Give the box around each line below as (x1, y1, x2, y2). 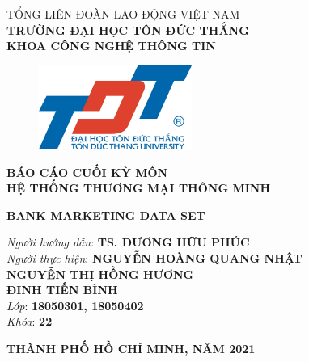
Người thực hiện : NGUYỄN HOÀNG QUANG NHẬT (6, 249, 303, 266)
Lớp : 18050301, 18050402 (6, 297, 144, 314)
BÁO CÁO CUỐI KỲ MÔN (6, 163, 168, 180)
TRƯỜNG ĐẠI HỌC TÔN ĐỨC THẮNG (6, 21, 249, 38)
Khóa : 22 (6, 313, 53, 330)
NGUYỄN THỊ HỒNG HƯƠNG (6, 265, 194, 282)
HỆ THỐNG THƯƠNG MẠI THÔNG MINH (6, 179, 270, 196)
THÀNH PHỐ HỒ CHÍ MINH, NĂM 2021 (6, 339, 256, 356)
